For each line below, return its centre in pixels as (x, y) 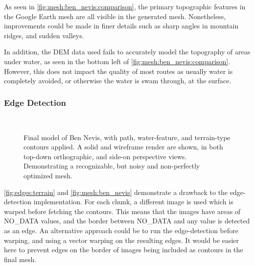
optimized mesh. (48, 175)
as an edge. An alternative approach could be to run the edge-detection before (121, 230)
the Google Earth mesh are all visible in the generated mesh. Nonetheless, (115, 16)
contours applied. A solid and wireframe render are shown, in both (123, 147)
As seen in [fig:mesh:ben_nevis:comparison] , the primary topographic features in (125, 6)
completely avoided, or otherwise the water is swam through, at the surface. (118, 81)
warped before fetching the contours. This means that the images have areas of (122, 211)
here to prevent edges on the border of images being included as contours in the (124, 250)
